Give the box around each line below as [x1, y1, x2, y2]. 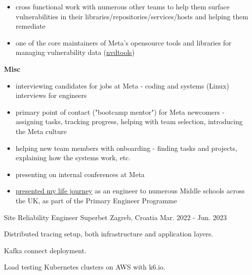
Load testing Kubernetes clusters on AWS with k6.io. [4, 262, 166, 272]
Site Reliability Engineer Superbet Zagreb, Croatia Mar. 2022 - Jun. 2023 [4, 212, 227, 222]
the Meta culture [15, 126, 67, 136]
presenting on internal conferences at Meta [15, 169, 145, 179]
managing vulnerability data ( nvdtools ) [15, 47, 135, 57]
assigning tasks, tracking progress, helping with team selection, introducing [15, 116, 243, 127]
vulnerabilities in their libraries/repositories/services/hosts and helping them [15, 11, 249, 21]
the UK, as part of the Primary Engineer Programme [15, 195, 177, 205]
